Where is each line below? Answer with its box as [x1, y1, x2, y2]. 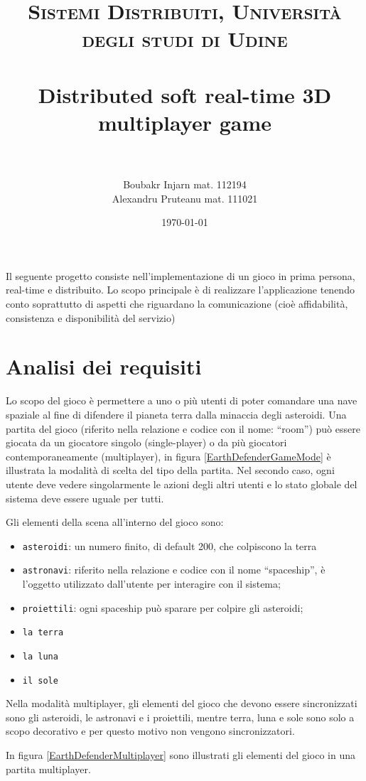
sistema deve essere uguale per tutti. [6, 490, 164, 505]
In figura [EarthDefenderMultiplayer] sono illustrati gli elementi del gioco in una [6, 748, 355, 762]
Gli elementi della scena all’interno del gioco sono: [6, 515, 224, 529]
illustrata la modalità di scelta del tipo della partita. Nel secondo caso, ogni [6, 463, 335, 478]
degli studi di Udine [82, 24, 288, 53]
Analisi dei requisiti [6, 352, 202, 381]
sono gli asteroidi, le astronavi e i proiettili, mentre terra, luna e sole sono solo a [6, 709, 355, 724]
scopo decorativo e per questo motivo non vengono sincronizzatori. [6, 723, 295, 738]
